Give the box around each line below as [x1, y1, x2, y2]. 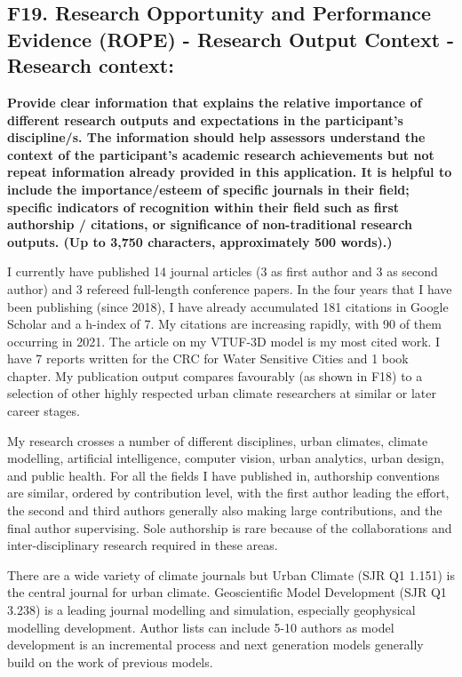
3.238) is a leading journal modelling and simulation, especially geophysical [7, 601, 416, 619]
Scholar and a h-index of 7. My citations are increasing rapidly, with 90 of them [7, 315, 442, 333]
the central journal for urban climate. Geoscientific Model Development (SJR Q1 [7, 583, 447, 601]
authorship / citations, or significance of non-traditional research [7, 215, 412, 234]
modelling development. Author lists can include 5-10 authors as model [7, 617, 394, 636]
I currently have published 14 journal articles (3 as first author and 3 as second [7, 262, 438, 281]
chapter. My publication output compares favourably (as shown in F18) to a [7, 366, 423, 385]
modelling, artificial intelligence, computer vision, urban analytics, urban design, [7, 449, 445, 467]
